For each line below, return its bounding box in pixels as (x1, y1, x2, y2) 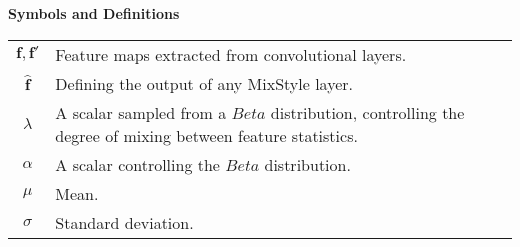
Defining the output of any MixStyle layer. (55, 71, 353, 95)
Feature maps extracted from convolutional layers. (55, 42, 407, 66)
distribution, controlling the (270, 100, 465, 124)
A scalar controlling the (55, 152, 220, 176)
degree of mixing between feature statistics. (55, 123, 358, 147)
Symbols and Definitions (8, 3, 180, 23)
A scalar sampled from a (55, 100, 227, 124)
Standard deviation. (55, 210, 194, 234)
